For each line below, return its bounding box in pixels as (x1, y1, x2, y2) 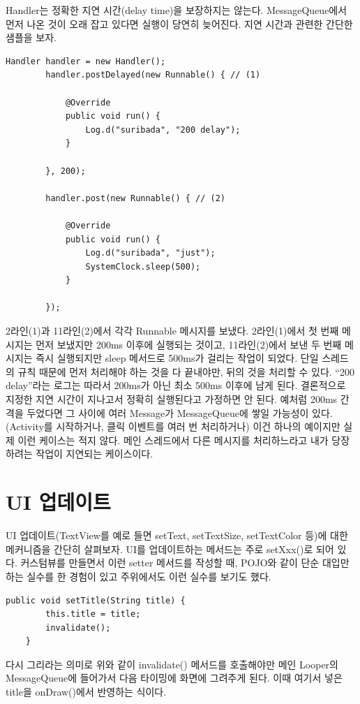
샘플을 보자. (6, 30, 57, 45)
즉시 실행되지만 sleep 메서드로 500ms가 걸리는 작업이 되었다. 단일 (36, 351, 319, 365)
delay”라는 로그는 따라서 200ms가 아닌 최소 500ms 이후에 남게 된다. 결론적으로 (6, 378, 346, 393)
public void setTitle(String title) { (6, 595, 186, 606)
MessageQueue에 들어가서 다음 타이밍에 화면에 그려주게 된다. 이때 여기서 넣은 (6, 670, 343, 685)
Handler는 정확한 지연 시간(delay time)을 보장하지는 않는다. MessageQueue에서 (6, 3, 347, 17)
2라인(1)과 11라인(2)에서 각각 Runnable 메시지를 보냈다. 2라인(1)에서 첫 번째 (6, 323, 339, 338)
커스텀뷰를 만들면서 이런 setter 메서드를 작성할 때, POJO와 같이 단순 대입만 (20, 555, 350, 570)
